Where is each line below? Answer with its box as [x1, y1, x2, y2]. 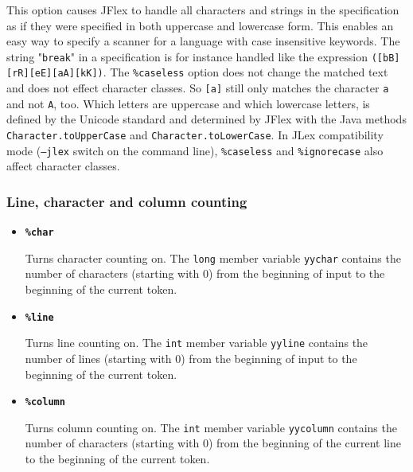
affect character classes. [6, 158, 120, 174]
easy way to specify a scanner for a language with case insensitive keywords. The [6, 33, 400, 49]
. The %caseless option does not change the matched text [103, 64, 388, 80]
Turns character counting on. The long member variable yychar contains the [25, 249, 401, 266]
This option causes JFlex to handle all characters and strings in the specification [6, 2, 399, 18]
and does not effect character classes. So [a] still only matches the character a [6, 80, 389, 96]
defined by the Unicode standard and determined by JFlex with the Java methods [6, 111, 407, 127]
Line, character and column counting [6, 191, 247, 211]
